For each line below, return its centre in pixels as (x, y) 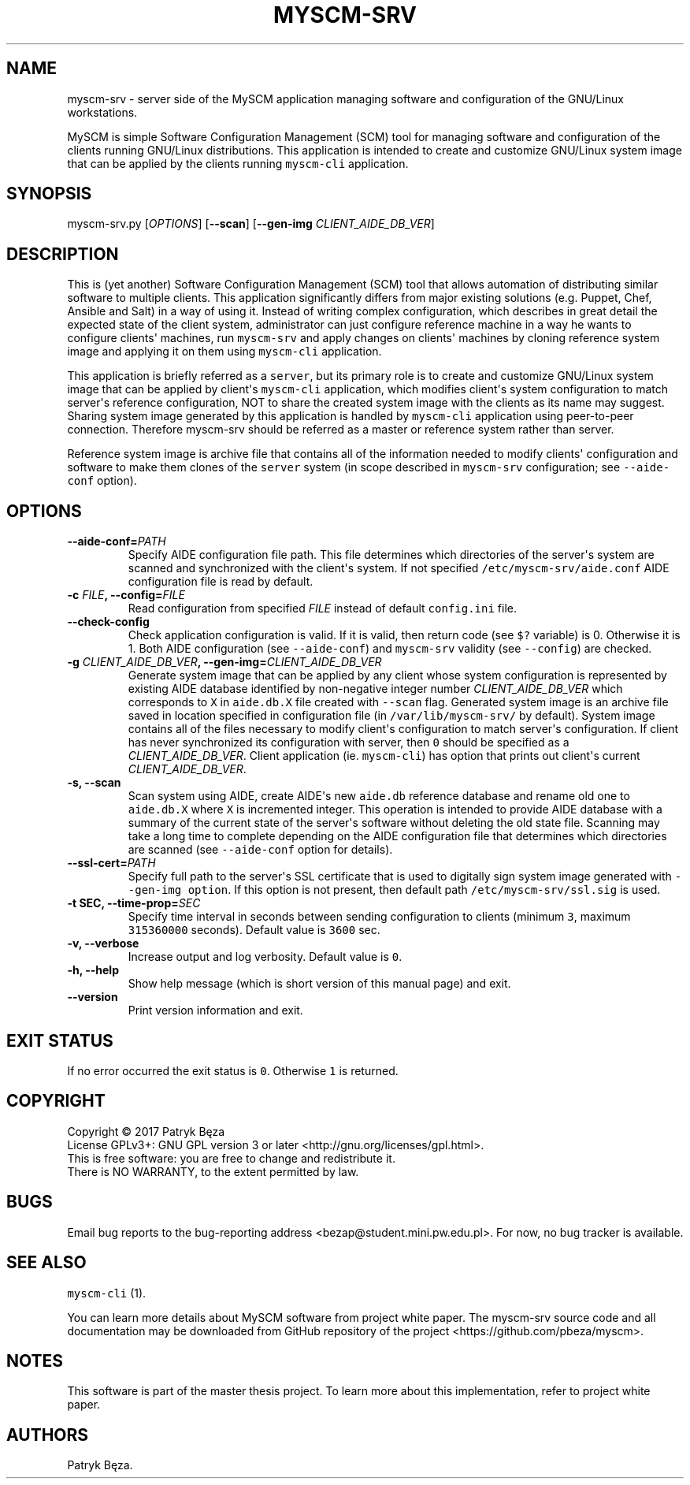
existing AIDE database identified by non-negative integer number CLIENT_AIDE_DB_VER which (375, 689)
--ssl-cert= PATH (111, 863)
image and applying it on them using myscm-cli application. (224, 352)
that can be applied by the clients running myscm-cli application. (238, 163)
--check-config (108, 622)
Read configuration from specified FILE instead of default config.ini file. (323, 609)
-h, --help (93, 970)
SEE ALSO (46, 1263)
